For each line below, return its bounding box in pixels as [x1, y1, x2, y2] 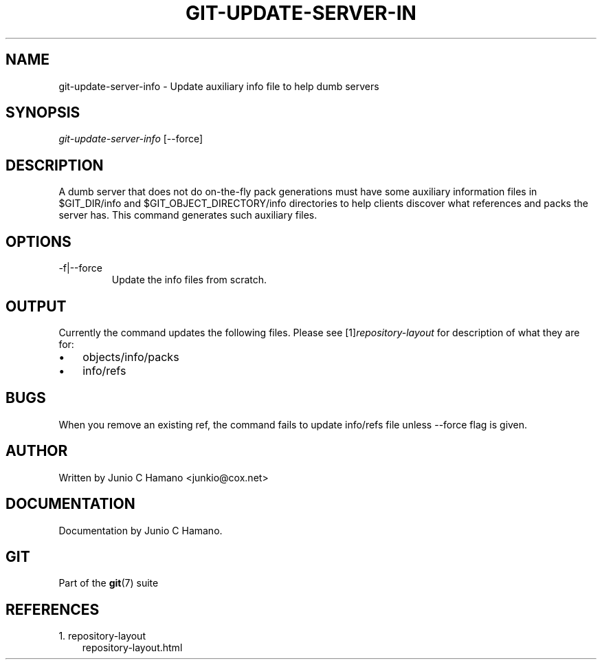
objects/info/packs [82, 349, 179, 364]
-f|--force [58, 262, 102, 274]
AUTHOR [5, 442, 68, 460]
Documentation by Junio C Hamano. [58, 524, 223, 536]
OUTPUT [5, 297, 67, 315]
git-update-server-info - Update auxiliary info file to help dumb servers [58, 80, 379, 92]
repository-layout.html [82, 642, 183, 654]
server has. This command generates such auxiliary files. [58, 209, 317, 221]
